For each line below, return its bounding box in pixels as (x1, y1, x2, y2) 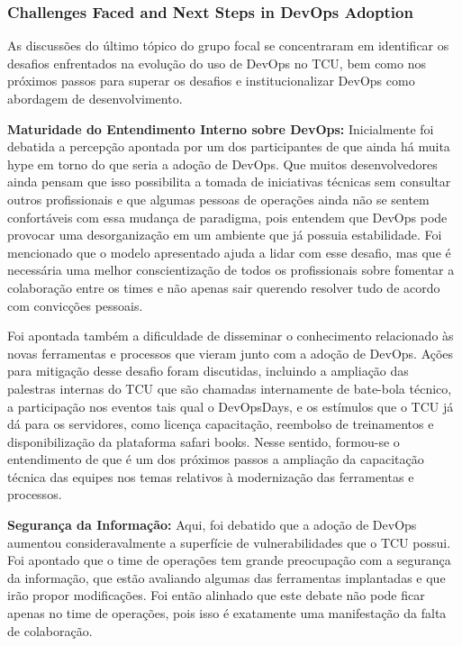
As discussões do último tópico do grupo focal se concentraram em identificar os (7, 36, 449, 55)
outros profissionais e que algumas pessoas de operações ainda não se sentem (7, 189, 430, 208)
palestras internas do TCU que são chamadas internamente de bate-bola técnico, (7, 378, 452, 397)
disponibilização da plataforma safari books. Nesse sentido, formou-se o (7, 432, 400, 450)
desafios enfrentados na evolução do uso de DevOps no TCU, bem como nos (7, 53, 426, 72)
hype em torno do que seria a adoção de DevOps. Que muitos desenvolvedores (7, 154, 438, 173)
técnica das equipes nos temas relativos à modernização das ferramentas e (7, 467, 414, 486)
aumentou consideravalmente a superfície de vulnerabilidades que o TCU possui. (7, 532, 451, 551)
